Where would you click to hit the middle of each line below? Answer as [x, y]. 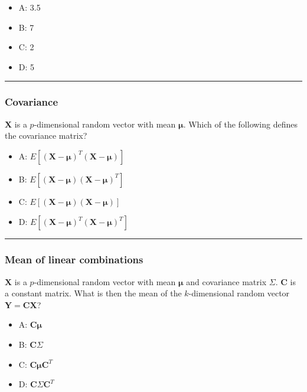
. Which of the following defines [240, 124]
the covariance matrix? [46, 135]
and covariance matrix [226, 281]
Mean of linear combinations [74, 259]
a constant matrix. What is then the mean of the [93, 293]
